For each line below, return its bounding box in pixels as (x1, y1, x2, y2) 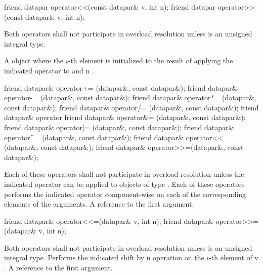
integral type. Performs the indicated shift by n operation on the (4, 252, 204, 263)
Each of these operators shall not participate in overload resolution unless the (4, 169, 244, 179)
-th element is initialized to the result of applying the (68, 55, 233, 66)
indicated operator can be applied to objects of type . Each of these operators (4, 178, 245, 189)
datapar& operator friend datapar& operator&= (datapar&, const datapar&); (4, 112, 246, 123)
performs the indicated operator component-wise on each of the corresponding (4, 188, 246, 199)
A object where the (4, 55, 64, 66)
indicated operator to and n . (4, 65, 94, 75)
